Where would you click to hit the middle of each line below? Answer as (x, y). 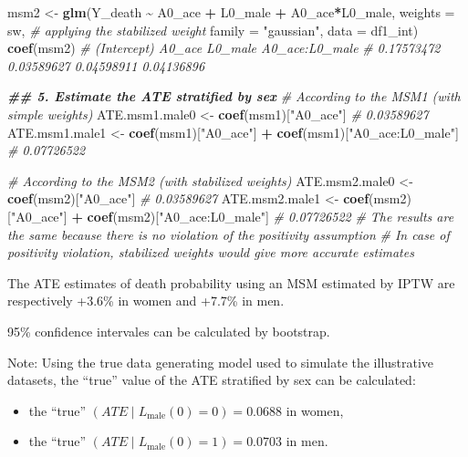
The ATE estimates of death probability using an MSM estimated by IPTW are (231, 282)
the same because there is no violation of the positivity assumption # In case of (229, 234)
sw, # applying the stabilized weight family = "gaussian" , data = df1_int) (213, 30)
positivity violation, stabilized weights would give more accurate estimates (211, 252)
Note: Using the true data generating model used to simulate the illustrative (221, 362)
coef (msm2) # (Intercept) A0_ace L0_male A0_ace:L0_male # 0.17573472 (224, 48)
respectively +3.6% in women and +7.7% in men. (146, 301)
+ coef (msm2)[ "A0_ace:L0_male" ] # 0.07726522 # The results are (263, 216)
